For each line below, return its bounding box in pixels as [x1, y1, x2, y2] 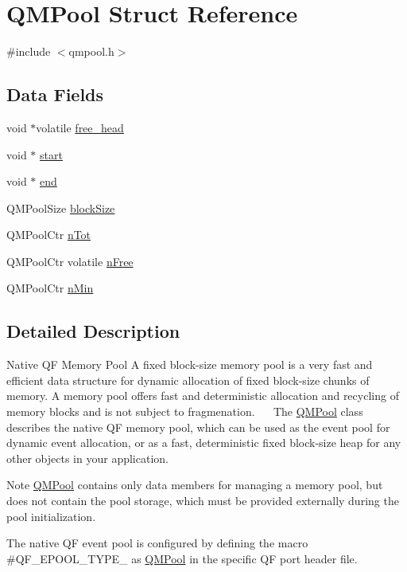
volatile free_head [36, 119, 124, 135]
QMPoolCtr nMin [6, 280, 94, 296]
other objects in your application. [6, 449, 169, 466]
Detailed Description [6, 319, 180, 343]
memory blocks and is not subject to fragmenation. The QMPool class [6, 403, 363, 420]
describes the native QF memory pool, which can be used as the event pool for [6, 418, 390, 435]
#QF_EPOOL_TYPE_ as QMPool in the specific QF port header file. [6, 550, 358, 566]
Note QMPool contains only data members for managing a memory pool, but [6, 476, 383, 493]
